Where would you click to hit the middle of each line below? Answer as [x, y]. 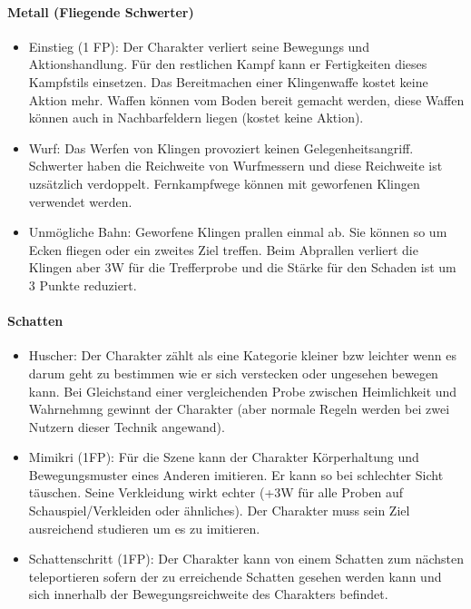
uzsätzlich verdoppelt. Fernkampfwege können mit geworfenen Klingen [224, 183]
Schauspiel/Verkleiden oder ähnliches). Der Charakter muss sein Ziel [219, 511]
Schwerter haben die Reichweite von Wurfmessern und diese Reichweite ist [235, 166]
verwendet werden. [80, 201]
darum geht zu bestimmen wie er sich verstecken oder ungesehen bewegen [233, 373]
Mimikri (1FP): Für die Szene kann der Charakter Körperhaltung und [224, 457]
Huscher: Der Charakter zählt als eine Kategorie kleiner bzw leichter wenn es [242, 355]
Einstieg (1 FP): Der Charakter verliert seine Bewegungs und [199, 46]
